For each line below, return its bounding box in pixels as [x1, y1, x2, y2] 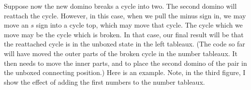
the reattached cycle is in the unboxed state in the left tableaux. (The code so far [4, 39, 245, 49]
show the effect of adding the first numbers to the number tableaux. [4, 76, 205, 87]
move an [4, 20, 29, 30]
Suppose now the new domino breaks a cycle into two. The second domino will [4, 1, 237, 11]
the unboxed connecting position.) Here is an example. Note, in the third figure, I [4, 67, 246, 77]
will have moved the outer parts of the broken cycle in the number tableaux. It [4, 48, 237, 58]
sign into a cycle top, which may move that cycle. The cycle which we [36, 20, 243, 30]
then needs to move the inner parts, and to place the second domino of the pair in [4, 58, 247, 68]
